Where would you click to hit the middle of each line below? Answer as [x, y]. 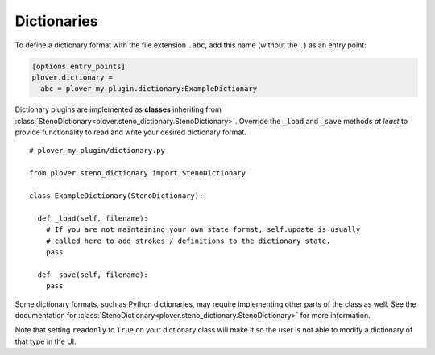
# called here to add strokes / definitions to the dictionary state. [188, 241]
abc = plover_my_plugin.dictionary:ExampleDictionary [149, 89]
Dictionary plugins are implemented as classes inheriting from [118, 109]
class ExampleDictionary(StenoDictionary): [116, 196]
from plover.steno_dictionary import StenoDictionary [137, 173]
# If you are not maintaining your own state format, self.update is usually [203, 230]
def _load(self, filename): [93, 218]
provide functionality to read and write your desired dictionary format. [131, 132]
